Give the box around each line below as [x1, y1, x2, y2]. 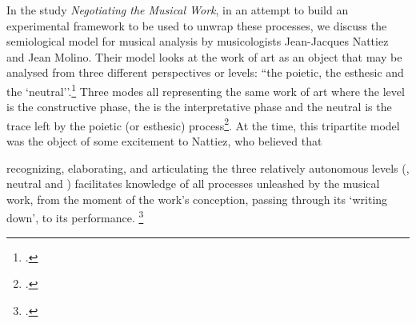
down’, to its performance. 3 [6, 207, 144, 226]
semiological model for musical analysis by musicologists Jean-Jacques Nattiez [6, 33, 389, 50]
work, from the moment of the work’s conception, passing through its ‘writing [6, 190, 388, 207]
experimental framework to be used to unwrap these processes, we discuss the [6, 17, 387, 34]
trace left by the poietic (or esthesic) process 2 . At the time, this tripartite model [6, 114, 400, 134]
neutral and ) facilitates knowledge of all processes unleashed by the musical [6, 175, 380, 192]
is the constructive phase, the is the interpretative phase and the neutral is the [6, 98, 392, 115]
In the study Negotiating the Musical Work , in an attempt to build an [6, 2, 349, 18]
